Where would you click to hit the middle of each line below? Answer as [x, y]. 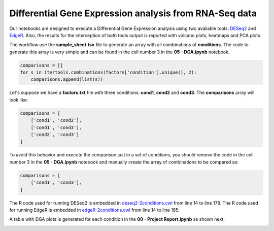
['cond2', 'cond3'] [55, 135]
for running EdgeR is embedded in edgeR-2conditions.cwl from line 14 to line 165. [94, 210]
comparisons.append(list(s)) [67, 79]
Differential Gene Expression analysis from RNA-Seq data [133, 13]
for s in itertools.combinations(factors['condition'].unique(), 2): [108, 73]
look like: [19, 100]
